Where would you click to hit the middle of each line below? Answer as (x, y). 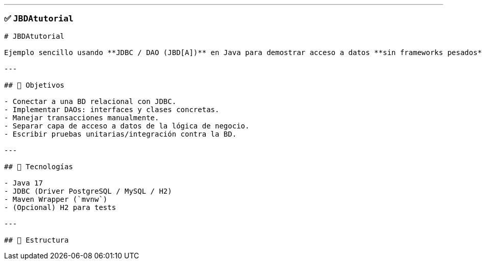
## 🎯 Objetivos (34, 85)
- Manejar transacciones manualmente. (82, 117)
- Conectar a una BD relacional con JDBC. (90, 101)
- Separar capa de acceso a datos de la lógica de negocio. (127, 126)
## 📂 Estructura (37, 240)
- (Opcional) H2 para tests (60, 207)
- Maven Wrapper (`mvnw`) (56, 199)
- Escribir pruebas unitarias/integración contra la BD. (120, 134)
